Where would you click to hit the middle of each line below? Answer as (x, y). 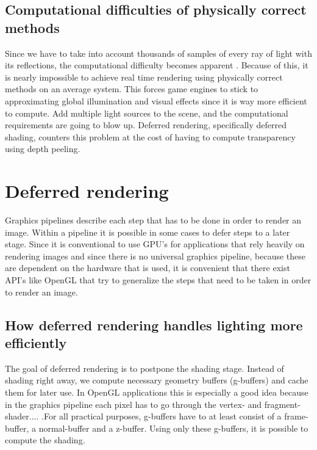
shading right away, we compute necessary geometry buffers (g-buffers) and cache (157, 380)
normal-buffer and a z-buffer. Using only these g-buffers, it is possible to (173, 428)
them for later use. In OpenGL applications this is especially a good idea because (157, 392)
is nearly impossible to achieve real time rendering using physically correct (144, 77)
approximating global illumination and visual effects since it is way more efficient (156, 100)
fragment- (282, 404)
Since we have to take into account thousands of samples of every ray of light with (158, 53)
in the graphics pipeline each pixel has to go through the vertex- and (134, 404)
